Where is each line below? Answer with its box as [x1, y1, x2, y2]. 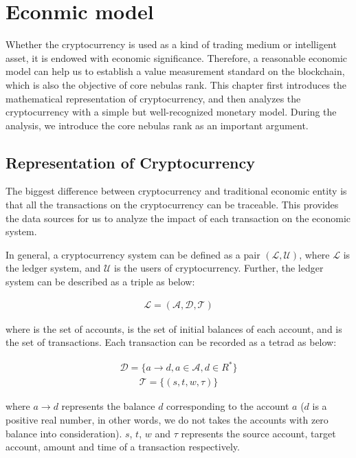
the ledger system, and [5, 261, 101, 275]
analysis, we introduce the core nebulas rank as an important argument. [5, 118, 309, 132]
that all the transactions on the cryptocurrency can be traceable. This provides [5, 197, 339, 212]
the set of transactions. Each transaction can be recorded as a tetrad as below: [5, 335, 337, 349]
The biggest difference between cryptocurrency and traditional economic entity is [5, 184, 347, 198]
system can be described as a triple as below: [5, 274, 195, 289]
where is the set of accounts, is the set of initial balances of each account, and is [5, 321, 342, 336]
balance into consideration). [5, 426, 122, 440]
